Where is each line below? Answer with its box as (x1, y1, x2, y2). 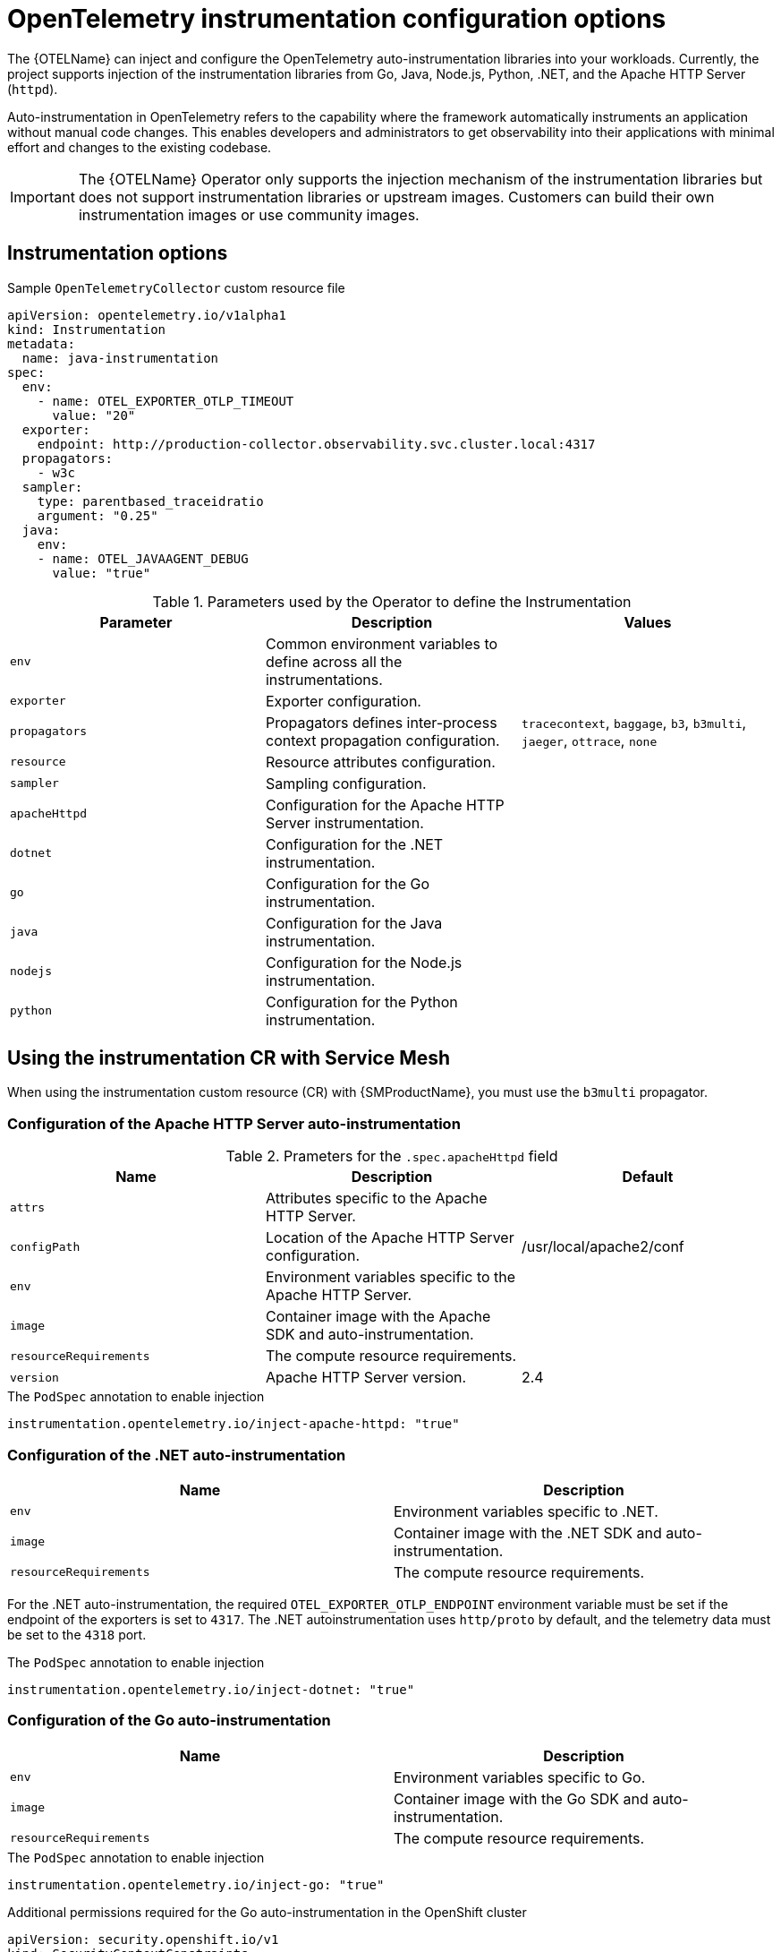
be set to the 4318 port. (7, 1626, 147, 1642)
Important (10, 187, 75, 206)
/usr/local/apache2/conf (521, 1237, 684, 1256)
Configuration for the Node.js (265, 953, 463, 972)
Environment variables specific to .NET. (394, 1502, 658, 1520)
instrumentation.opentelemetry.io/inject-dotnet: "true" (7, 1682, 415, 1697)
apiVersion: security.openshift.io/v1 (7, 1931, 279, 1947)
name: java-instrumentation (21, 350, 219, 365)
